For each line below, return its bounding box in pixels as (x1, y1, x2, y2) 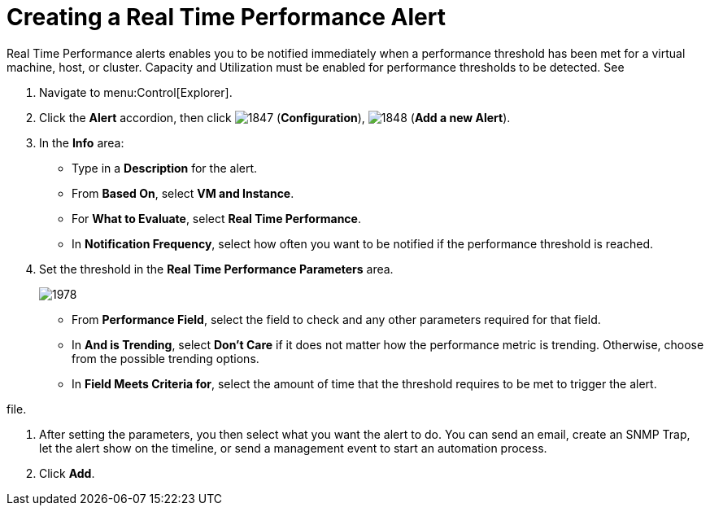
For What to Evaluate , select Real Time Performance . (72, 211, 361, 225)
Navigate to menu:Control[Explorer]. (39, 85, 233, 99)
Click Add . (39, 466, 95, 480)
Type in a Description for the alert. (72, 160, 258, 175)
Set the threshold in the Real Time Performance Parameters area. (39, 261, 394, 276)
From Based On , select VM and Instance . (72, 186, 294, 200)
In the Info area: (39, 135, 124, 150)
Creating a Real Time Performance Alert (7, 3, 446, 31)
